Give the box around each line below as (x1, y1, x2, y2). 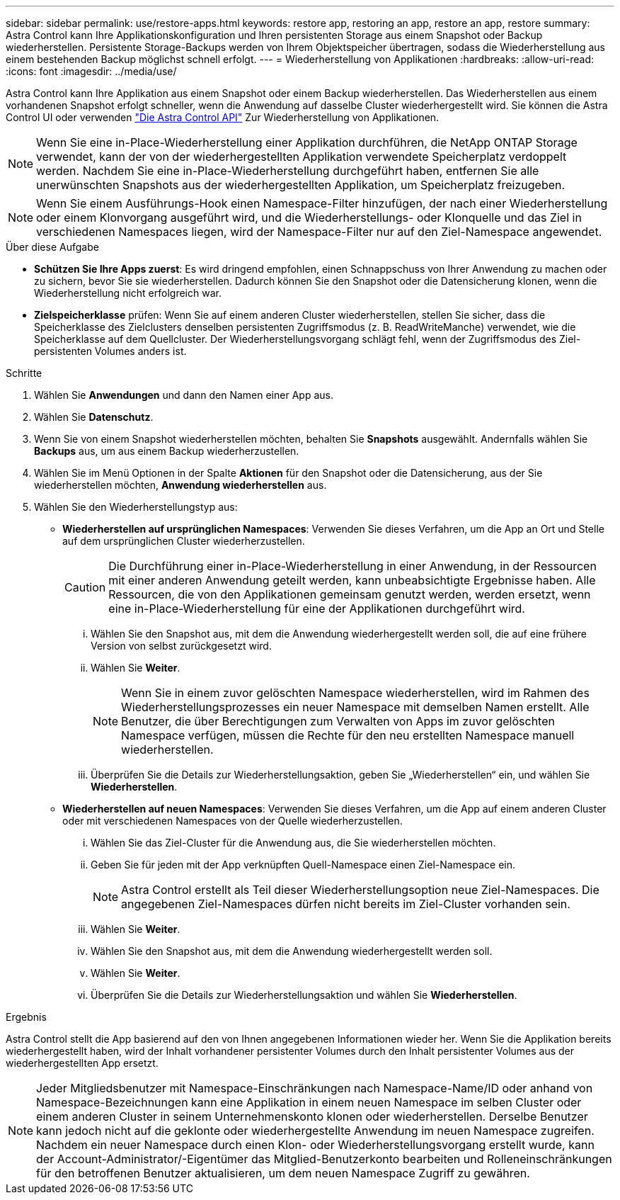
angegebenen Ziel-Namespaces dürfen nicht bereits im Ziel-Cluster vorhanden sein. (121, 897, 570, 911)
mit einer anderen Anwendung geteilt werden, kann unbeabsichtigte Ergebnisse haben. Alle (108, 573, 596, 587)
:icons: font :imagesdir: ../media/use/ (6, 65, 177, 77)
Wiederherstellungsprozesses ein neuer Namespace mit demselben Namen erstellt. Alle (121, 700, 590, 714)
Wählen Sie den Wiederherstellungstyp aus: (34, 501, 238, 513)
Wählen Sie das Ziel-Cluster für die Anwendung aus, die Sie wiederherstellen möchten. (91, 837, 496, 849)
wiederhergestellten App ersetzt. (6, 1057, 159, 1069)
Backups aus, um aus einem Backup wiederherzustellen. (34, 445, 299, 457)
